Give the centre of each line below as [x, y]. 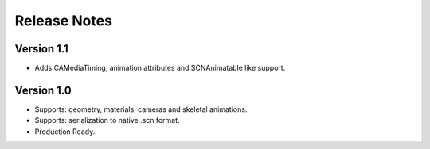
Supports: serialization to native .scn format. [107, 120]
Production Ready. [65, 132]
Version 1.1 [42, 49]
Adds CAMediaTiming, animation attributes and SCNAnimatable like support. [160, 68]
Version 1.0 [43, 90]
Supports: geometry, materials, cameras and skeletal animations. [141, 109]
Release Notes [64, 21]
